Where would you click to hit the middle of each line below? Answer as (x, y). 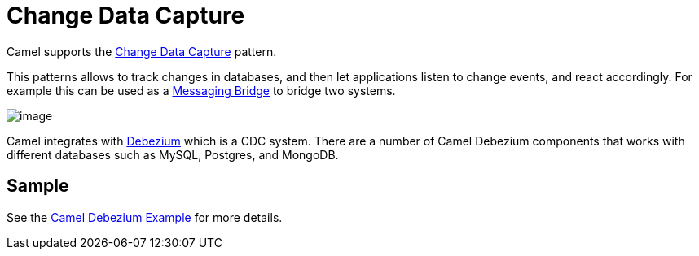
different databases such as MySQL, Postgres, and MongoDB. (173, 154)
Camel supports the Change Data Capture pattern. (142, 51)
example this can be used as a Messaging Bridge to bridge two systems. (201, 90)
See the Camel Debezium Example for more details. (145, 217)
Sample (38, 186)
